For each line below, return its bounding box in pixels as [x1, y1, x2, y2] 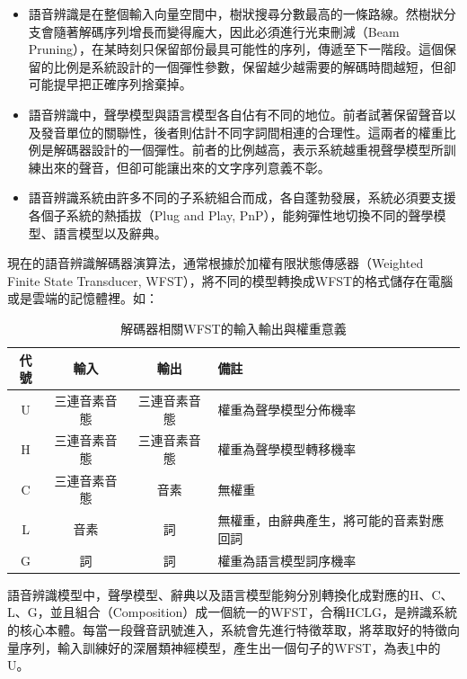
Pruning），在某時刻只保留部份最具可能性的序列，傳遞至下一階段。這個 [28, 40, 445, 58]
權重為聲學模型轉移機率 [217, 440, 357, 459]
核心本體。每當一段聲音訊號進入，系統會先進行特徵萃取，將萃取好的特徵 [19, 620, 447, 639]
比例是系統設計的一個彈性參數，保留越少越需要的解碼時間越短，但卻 [53, 57, 456, 76]
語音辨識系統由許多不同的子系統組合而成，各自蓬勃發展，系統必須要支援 [28, 188, 456, 207]
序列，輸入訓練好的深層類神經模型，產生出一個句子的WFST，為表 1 [19, 638, 416, 657]
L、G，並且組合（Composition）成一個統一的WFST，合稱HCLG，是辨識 [7, 603, 432, 621]
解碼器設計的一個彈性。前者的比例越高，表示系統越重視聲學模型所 [53, 140, 444, 159]
